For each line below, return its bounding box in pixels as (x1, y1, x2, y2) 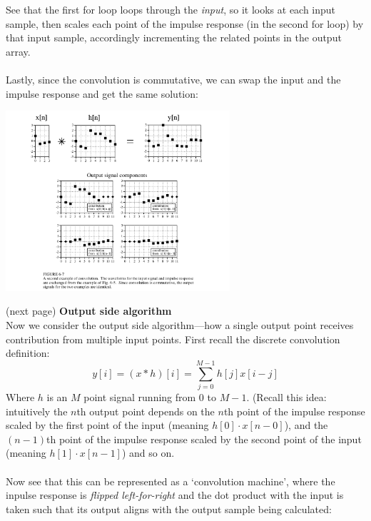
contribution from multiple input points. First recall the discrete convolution (6, 331, 340, 346)
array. (6, 44, 31, 59)
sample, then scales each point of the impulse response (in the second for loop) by (6, 16, 364, 31)
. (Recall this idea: (246, 389, 327, 404)
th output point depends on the (76, 403, 215, 418)
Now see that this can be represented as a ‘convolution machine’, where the (6, 473, 335, 488)
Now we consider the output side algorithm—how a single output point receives (6, 318, 354, 333)
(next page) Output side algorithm (6, 303, 172, 318)
